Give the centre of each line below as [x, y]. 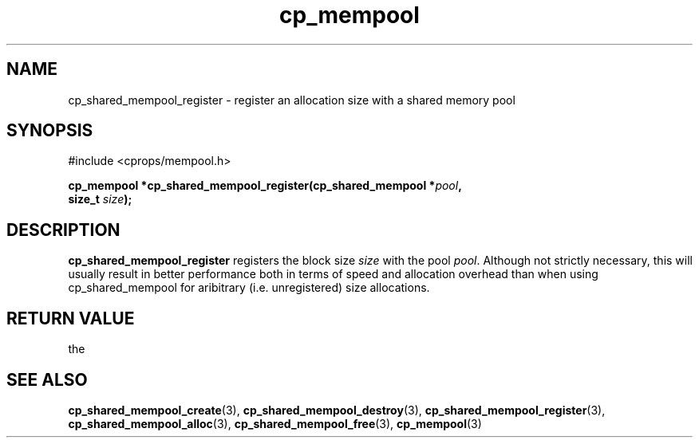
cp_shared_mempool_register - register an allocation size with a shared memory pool [292, 100]
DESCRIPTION [63, 230]
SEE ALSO [47, 379]
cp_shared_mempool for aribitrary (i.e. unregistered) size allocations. [249, 288]
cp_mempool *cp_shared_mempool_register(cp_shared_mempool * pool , [265, 186]
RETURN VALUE [71, 318]
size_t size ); [100, 199]
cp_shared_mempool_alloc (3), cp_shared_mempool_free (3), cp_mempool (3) [275, 423]
